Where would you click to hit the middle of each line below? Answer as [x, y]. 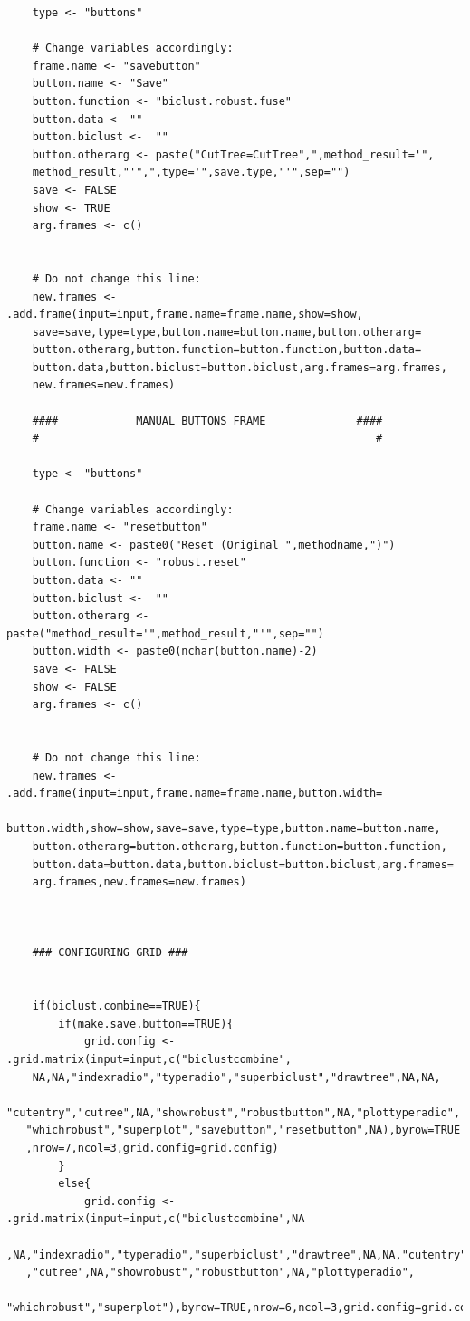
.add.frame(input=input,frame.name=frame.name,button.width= [195, 794]
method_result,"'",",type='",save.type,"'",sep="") [191, 172]
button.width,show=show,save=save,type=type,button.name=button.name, [224, 829]
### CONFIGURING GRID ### [110, 953]
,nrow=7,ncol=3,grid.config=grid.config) [152, 1148]
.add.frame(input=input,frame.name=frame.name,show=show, [185, 315]
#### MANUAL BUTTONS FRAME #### [207, 421]
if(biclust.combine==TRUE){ [116, 1006]
